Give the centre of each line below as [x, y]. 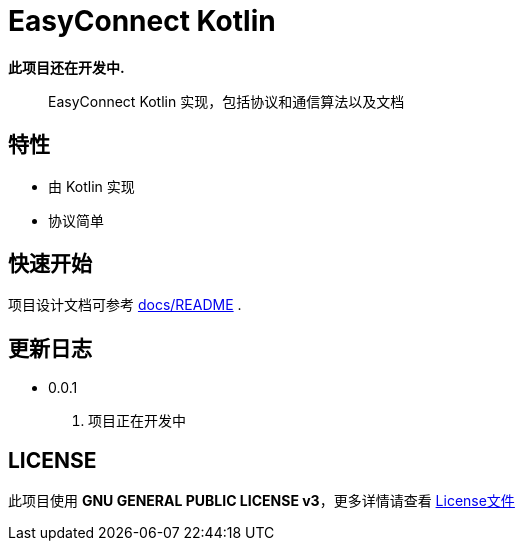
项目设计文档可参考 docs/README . [125, 305]
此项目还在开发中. [66, 67]
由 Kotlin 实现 [91, 186]
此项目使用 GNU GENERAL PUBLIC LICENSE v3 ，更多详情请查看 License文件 [261, 501]
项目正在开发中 [137, 421]
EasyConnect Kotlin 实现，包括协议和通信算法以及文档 [226, 101]
